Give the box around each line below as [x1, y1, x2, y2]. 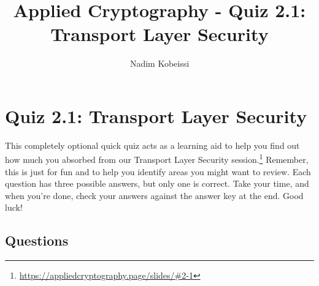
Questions [5, 231, 69, 250]
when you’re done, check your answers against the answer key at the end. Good [5, 189, 304, 201]
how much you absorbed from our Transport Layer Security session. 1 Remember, [5, 151, 309, 166]
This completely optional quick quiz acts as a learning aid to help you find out [5, 138, 300, 151]
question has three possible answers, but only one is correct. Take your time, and [5, 177, 309, 190]
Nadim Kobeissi [129, 57, 190, 70]
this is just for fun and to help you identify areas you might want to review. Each [5, 165, 311, 178]
